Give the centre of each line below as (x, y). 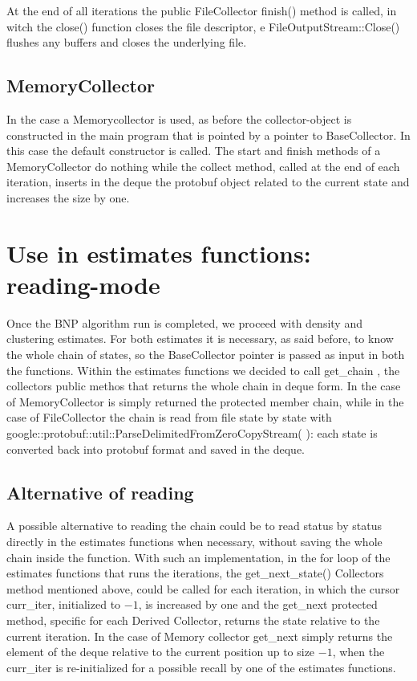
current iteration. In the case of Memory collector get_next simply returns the (200, 636)
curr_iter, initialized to (64, 604)
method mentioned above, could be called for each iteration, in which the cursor (203, 588)
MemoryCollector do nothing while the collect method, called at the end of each (203, 166)
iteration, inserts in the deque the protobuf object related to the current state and (208, 182)
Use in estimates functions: (159, 253)
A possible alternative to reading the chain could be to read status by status (194, 526)
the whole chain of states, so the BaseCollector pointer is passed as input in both (206, 355)
